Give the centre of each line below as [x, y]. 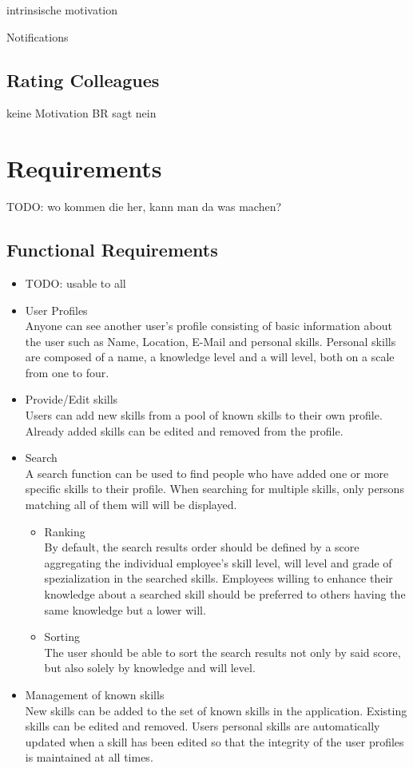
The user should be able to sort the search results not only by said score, [222, 652]
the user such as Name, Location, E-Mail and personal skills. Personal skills [210, 341]
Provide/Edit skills [71, 399]
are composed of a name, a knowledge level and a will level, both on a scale [210, 357]
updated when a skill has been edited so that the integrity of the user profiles [214, 741]
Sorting [62, 637]
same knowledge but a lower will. [125, 609]
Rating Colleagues [83, 80]
